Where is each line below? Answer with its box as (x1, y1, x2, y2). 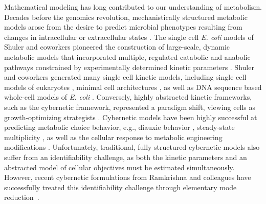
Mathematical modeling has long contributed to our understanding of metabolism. (4, 2, 262, 12)
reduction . (4, 192, 39, 202)
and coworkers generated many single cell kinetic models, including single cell (4, 72, 247, 82)
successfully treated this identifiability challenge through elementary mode (4, 182, 237, 192)
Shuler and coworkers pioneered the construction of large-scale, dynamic (4, 41, 230, 52)
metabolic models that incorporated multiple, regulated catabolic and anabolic (4, 51, 251, 62)
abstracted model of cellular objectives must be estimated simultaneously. (4, 162, 235, 172)
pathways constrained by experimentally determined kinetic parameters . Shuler (4, 61, 254, 72)
